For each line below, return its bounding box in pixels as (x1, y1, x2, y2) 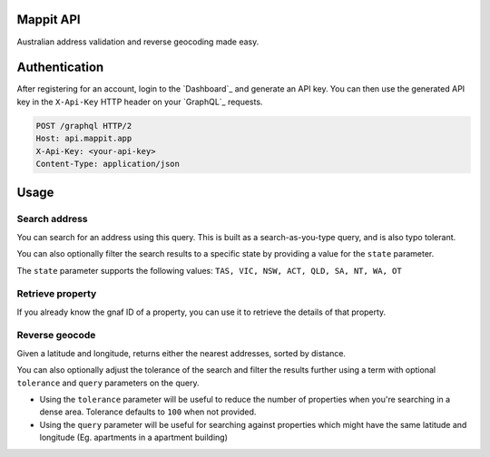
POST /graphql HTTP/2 (35, 121, 132, 131)
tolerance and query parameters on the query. (16, 377, 200, 388)
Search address (16, 213, 88, 226)
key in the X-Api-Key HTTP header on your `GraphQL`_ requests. (16, 96, 263, 107)
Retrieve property (16, 287, 97, 300)
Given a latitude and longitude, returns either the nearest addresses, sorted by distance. (16, 347, 347, 358)
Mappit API (16, 12, 81, 27)
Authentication (16, 60, 104, 75)
